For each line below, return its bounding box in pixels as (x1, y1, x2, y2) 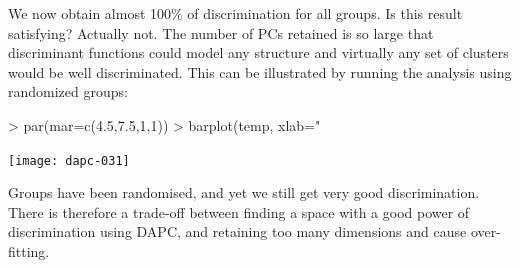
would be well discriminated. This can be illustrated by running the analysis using (8, 61, 512, 82)
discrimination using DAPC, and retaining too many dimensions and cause (8, 221, 467, 242)
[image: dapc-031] (8, 153, 130, 168)
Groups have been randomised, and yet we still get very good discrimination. (8, 182, 480, 203)
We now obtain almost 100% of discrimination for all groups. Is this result (8, 3, 463, 23)
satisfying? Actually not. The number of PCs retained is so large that (8, 22, 434, 43)
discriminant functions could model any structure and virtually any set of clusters (8, 42, 509, 63)
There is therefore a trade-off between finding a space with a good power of (8, 201, 470, 222)
